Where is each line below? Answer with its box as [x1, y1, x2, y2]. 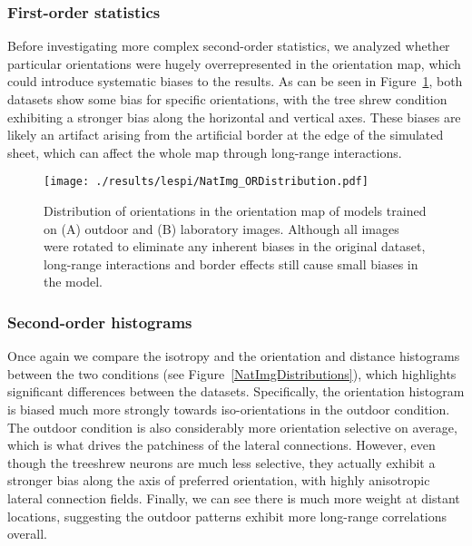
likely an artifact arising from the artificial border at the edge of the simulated [7, 125, 444, 144]
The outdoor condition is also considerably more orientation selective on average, [7, 417, 457, 436]
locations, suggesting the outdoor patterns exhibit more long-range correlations [7, 506, 447, 525]
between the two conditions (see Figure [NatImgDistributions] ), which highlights [7, 364, 457, 383]
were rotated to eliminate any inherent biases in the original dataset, [44, 237, 426, 256]
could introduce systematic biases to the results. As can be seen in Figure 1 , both [7, 72, 463, 91]
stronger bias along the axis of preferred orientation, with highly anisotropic [7, 471, 430, 490]
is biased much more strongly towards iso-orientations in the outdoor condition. [7, 400, 450, 418]
